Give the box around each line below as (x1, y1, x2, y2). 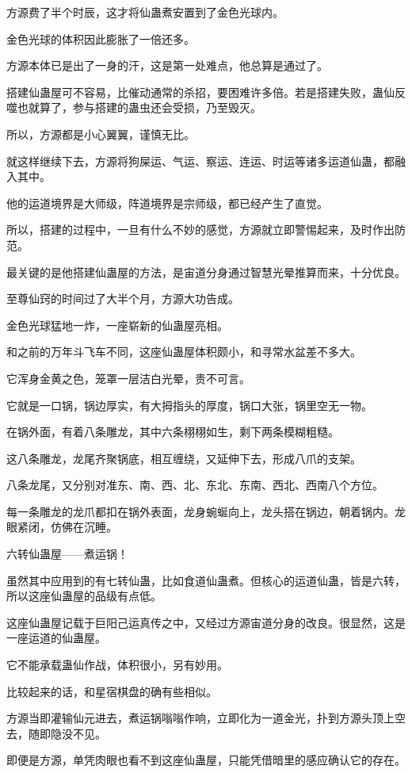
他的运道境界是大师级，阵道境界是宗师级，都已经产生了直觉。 (6, 194, 328, 211)
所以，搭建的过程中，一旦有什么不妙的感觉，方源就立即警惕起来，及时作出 (6, 221, 395, 238)
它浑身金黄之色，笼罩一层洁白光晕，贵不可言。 (6, 369, 250, 386)
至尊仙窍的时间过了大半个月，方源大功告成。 (6, 290, 239, 307)
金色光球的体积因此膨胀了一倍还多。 (6, 30, 195, 47)
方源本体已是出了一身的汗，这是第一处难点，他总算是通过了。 (6, 57, 328, 74)
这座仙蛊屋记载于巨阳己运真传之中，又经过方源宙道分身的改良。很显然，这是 (6, 614, 406, 630)
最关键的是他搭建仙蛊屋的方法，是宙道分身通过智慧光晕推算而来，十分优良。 (6, 263, 406, 280)
